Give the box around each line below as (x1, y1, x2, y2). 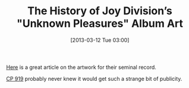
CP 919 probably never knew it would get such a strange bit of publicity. (6, 75, 182, 82)
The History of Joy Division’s (27, 4, 172, 18)
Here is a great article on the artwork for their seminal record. (6, 64, 156, 71)
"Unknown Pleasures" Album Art (17, 17, 183, 30)
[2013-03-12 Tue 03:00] (70, 36, 130, 43)
